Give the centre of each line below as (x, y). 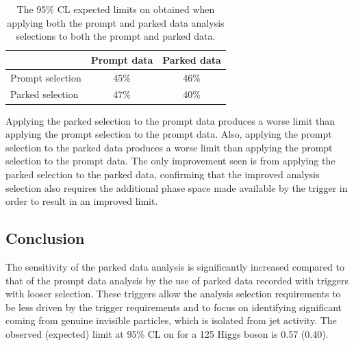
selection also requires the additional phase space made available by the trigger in (177, 187)
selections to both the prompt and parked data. (116, 36)
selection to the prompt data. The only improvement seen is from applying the (170, 161)
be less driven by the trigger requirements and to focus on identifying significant (174, 307)
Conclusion (45, 238)
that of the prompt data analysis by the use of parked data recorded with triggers (177, 280)
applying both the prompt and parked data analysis (116, 22)
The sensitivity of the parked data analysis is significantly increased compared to (175, 266)
